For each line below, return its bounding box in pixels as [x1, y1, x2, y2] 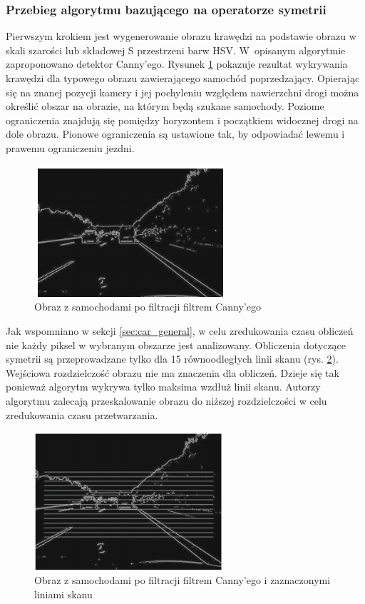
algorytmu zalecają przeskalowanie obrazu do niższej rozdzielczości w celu [6, 393, 327, 408]
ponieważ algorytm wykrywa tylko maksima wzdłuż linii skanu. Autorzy [6, 379, 321, 394]
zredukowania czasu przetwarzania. [6, 407, 158, 422]
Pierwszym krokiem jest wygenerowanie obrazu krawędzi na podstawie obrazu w [6, 29, 356, 44]
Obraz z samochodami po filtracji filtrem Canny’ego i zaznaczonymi [34, 573, 331, 588]
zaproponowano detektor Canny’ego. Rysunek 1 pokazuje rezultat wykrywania [6, 56, 348, 71]
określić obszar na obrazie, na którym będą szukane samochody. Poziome [6, 99, 324, 114]
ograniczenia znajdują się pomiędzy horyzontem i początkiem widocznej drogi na [6, 112, 359, 127]
